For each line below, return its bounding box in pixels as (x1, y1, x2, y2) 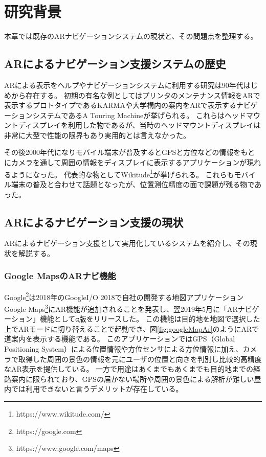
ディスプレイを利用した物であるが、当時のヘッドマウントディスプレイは (18, 120, 261, 130)
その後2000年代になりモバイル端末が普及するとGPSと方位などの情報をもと (4, 147, 255, 157)
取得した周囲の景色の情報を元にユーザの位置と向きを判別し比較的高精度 (18, 353, 262, 364)
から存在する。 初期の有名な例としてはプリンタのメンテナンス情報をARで (11, 89, 260, 100)
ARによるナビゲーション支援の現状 (4, 214, 184, 230)
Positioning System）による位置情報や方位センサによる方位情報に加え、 (4, 344, 243, 354)
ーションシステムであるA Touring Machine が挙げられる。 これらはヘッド (4, 109, 246, 120)
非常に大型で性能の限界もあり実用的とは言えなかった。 (4, 129, 190, 140)
